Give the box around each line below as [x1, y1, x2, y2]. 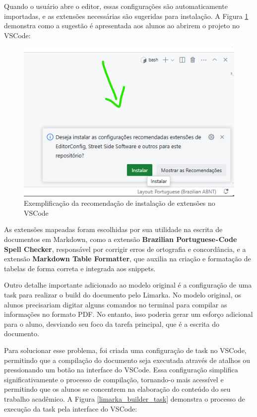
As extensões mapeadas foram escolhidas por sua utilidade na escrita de [4, 224, 223, 235]
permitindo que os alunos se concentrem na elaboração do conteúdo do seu [4, 384, 231, 394]
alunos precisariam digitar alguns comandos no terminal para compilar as [4, 299, 227, 309]
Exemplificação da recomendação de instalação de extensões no [24, 198, 215, 208]
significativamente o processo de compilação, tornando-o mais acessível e [4, 374, 224, 384]
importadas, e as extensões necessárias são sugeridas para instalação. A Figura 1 [4, 10, 249, 21]
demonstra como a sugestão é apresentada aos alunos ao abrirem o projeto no [4, 20, 240, 31]
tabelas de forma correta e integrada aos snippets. [4, 263, 156, 273]
